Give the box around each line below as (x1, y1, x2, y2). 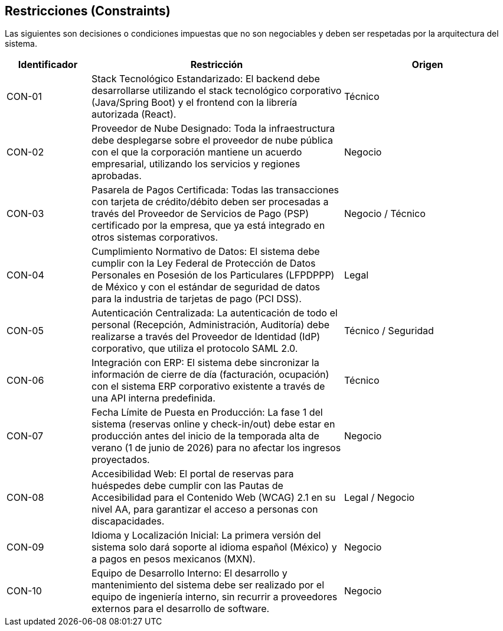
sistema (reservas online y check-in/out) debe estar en (91, 418, 335, 431)
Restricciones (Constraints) (5, 4, 171, 18)
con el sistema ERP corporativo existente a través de (91, 380, 325, 393)
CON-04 (6, 269, 44, 281)
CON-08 (6, 491, 44, 504)
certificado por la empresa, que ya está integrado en (91, 219, 325, 232)
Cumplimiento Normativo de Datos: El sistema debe (91, 245, 320, 258)
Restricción (190, 59, 243, 71)
